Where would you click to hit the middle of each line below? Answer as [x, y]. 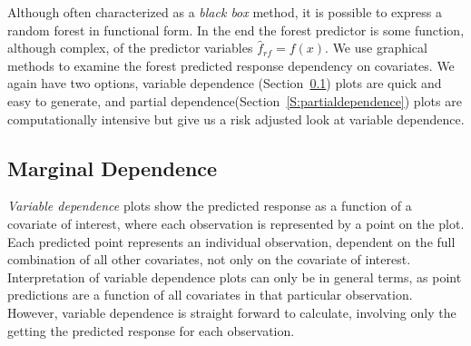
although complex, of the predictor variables [130, 48]
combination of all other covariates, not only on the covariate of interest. [209, 259]
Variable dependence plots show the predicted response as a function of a [210, 206]
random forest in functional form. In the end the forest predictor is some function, [236, 30]
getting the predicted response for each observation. [151, 330]
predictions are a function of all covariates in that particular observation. [210, 295]
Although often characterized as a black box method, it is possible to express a [225, 12]
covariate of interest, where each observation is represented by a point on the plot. [236, 223]
